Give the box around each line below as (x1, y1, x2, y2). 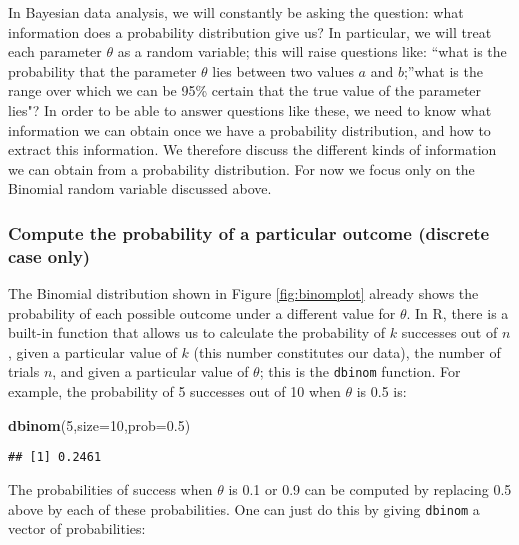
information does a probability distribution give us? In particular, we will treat (8, 21, 492, 42)
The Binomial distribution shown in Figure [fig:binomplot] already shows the (8, 283, 479, 304)
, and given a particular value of (52, 361, 249, 382)
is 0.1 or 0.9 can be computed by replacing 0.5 (228, 478, 512, 499)
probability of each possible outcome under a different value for (8, 302, 396, 323)
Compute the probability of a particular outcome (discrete (8, 220, 490, 245)
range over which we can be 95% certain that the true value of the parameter (8, 80, 482, 101)
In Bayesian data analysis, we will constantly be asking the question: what (8, 2, 464, 22)
